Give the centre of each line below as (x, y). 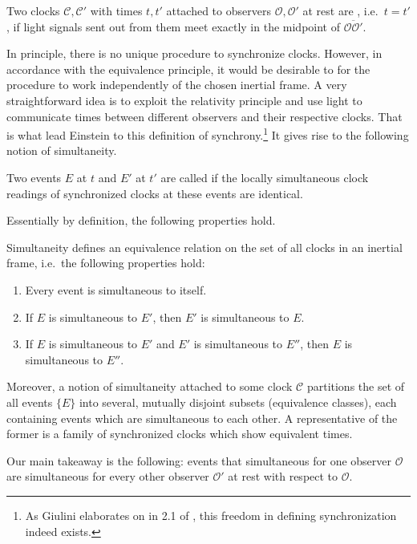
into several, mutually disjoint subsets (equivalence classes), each (238, 402)
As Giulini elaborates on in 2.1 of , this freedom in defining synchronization (211, 515)
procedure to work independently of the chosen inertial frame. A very (177, 85)
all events (30, 402)
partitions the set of (356, 386)
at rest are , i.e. (340, 10)
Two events (34, 177)
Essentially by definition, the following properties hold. (141, 220)
